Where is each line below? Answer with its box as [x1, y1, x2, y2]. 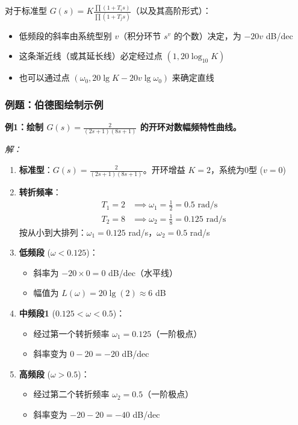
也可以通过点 [19, 71, 70, 84]
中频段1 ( [19, 307, 55, 320]
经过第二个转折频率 [33, 388, 110, 400]
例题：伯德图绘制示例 [5, 96, 104, 112]
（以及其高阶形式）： [131, 4, 211, 17]
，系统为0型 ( [210, 163, 264, 175]
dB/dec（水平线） [108, 266, 178, 279]
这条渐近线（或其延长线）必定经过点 [19, 49, 163, 62]
